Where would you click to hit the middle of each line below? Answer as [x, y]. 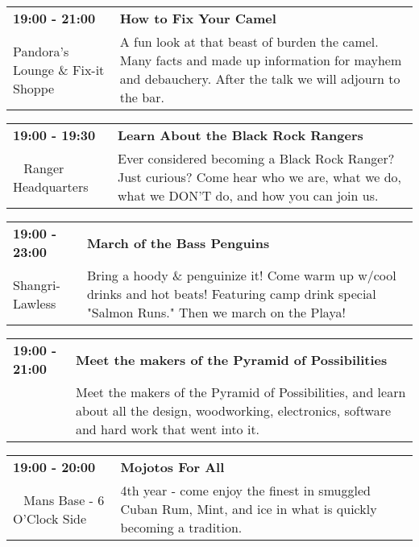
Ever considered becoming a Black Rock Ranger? [256, 158]
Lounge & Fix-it [59, 69]
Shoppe [34, 88]
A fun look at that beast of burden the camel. [249, 41]
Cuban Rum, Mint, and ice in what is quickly [249, 509]
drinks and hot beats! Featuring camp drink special [231, 294]
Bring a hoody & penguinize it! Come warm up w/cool [241, 275]
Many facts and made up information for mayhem [261, 60]
